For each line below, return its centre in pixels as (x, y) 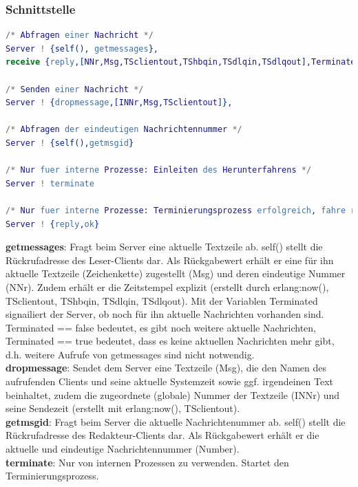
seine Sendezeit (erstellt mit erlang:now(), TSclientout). (123, 408)
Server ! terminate (50, 183)
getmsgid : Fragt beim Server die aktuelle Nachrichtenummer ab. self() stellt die (176, 421)
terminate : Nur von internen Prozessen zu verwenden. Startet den (147, 462)
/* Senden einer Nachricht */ (75, 89)
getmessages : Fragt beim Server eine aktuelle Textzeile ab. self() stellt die (164, 247)
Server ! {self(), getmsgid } (70, 143)
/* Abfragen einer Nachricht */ (80, 35)
